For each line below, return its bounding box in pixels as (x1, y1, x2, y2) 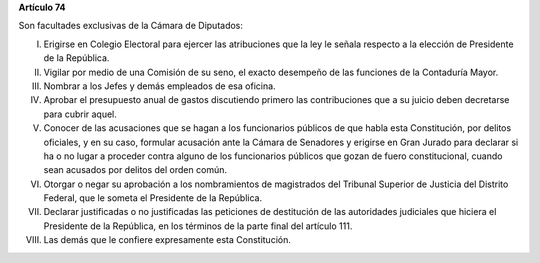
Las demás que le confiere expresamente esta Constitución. (43, 234, 292, 246)
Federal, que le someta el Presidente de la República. (43, 192, 263, 204)
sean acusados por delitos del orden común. (43, 164, 227, 176)
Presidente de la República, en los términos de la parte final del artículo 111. (43, 220, 353, 232)
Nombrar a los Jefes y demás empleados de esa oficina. (43, 80, 276, 92)
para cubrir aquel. (43, 108, 117, 120)
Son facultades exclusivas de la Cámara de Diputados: (18, 20, 244, 32)
